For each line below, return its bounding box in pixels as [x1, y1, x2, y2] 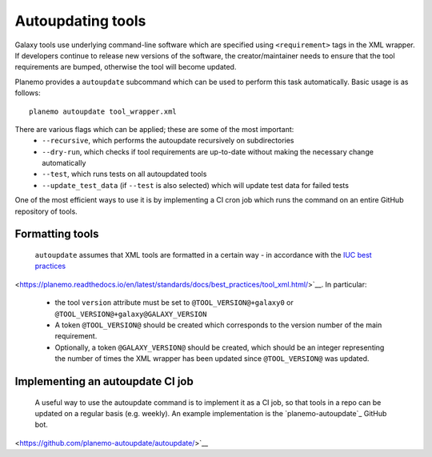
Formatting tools [14, 227, 99, 241]
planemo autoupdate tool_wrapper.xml [29, 106, 178, 116]
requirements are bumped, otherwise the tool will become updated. [14, 62, 237, 72]
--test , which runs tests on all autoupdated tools [42, 169, 207, 179]
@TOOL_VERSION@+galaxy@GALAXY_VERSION [54, 309, 207, 319]
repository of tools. [14, 206, 78, 216]
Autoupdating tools [14, 12, 146, 30]
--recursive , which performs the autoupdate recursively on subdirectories [42, 136, 295, 146]
